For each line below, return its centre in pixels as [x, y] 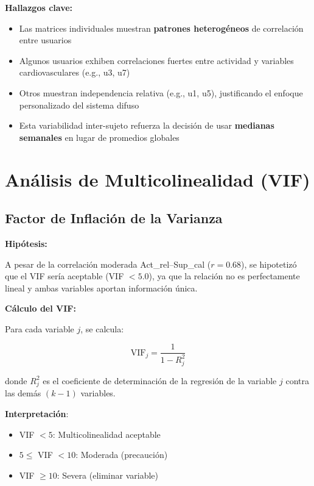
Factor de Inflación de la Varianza [114, 218]
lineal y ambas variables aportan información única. [101, 288]
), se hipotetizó [269, 264]
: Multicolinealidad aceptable [106, 434]
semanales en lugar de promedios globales [99, 137]
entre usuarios [45, 40]
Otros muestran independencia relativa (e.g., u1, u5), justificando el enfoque [161, 92]
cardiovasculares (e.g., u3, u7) [75, 72]
